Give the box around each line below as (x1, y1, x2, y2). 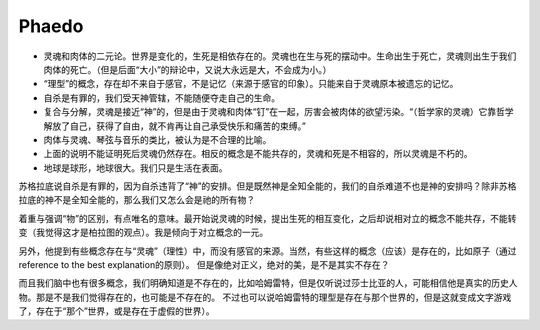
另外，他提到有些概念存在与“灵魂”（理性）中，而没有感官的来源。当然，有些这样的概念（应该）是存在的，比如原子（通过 (18, 245, 517, 257)
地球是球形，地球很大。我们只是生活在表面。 (43, 161, 228, 174)
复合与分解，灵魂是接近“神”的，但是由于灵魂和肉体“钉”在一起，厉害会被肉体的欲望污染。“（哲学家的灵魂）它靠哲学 (43, 106, 514, 118)
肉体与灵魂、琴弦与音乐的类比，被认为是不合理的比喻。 (43, 133, 272, 145)
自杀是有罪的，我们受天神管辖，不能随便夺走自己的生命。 (43, 91, 280, 104)
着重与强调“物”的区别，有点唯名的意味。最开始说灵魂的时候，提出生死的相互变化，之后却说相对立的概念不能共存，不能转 (18, 212, 517, 224)
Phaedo (18, 15, 84, 37)
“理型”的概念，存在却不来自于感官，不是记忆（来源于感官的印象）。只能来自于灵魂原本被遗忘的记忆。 (43, 78, 459, 90)
